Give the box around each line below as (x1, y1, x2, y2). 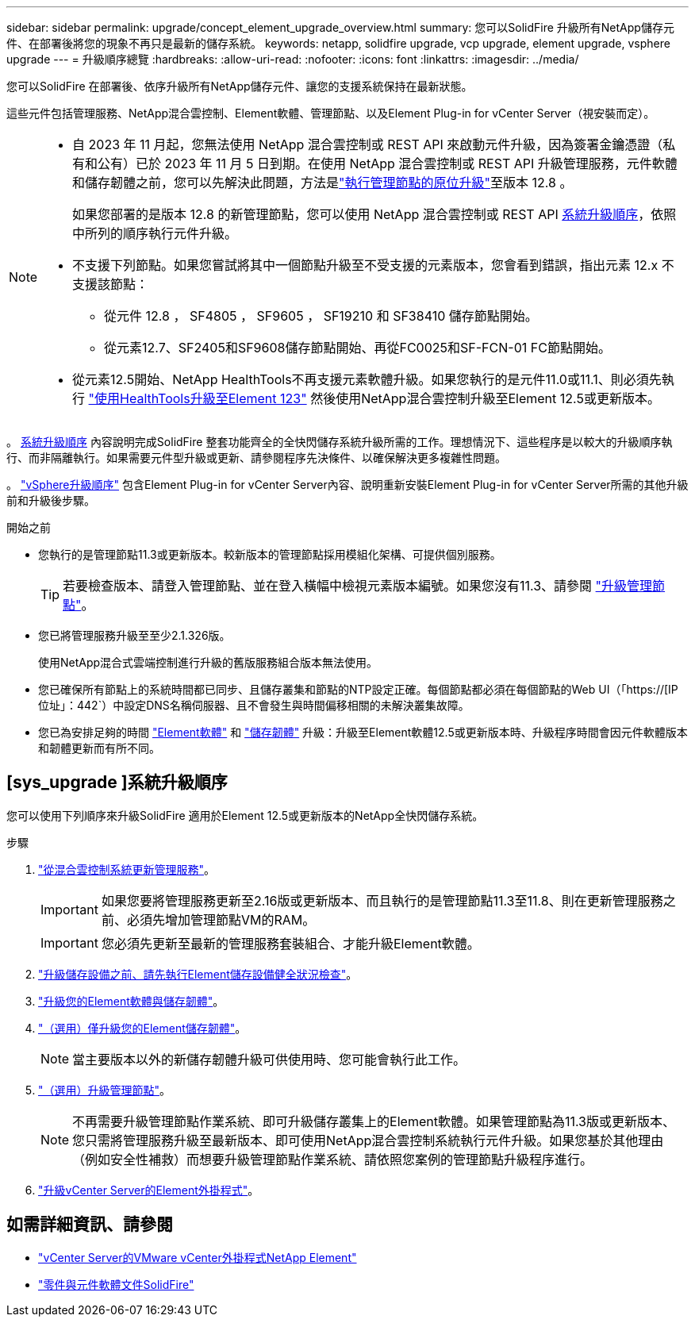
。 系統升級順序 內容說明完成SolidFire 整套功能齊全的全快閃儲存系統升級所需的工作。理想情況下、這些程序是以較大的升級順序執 (6, 435, 673, 448)
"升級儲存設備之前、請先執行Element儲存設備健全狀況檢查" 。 (38, 967, 358, 981)
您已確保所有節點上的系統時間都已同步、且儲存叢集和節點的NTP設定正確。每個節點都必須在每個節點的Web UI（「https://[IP (38, 683, 678, 696)
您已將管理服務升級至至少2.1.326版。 (38, 629, 231, 642)
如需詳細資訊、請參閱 (6, 1214, 173, 1235)
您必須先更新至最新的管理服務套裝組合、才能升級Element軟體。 (101, 935, 480, 952)
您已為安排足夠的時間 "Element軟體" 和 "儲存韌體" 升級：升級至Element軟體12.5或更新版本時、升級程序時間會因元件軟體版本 (38, 725, 688, 739)
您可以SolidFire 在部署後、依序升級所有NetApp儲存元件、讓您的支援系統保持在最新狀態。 (6, 79, 473, 93)
